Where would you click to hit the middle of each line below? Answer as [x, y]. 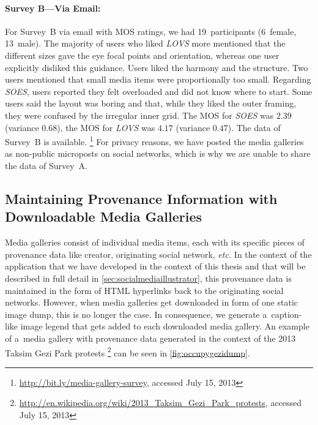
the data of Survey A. [46, 165]
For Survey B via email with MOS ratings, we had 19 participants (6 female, [151, 31]
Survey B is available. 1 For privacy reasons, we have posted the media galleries [154, 141]
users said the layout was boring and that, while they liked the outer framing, [151, 103]
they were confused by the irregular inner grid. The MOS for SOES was [139, 115]
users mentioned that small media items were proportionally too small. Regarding [158, 79]
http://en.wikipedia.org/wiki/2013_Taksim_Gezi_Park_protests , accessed [161, 403]
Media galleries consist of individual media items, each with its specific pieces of [155, 242]
